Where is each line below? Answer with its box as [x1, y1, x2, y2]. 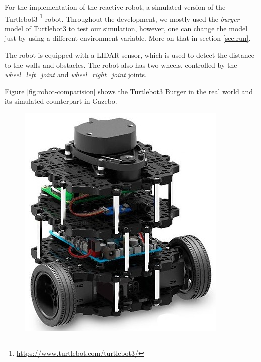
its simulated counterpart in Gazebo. [5, 96, 117, 106]
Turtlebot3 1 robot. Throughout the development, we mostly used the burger [5, 12, 240, 24]
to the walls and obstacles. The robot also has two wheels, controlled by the [5, 59, 237, 70]
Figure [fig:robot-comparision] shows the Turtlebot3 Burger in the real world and [5, 86, 253, 96]
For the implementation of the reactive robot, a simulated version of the [5, 2, 226, 12]
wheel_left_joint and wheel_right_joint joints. [5, 69, 147, 80]
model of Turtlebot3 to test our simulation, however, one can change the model [5, 23, 248, 33]
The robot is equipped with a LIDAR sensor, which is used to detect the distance [5, 50, 254, 60]
